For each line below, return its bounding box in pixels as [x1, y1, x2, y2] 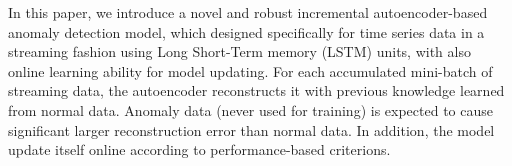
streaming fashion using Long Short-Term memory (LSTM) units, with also [8, 41, 471, 62]
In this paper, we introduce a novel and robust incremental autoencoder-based [8, 2, 488, 22]
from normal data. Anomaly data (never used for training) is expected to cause [8, 99, 493, 120]
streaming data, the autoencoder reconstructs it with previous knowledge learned [8, 80, 505, 101]
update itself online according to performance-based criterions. [8, 139, 391, 160]
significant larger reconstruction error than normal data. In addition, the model [8, 119, 495, 140]
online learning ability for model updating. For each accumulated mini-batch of [8, 60, 493, 81]
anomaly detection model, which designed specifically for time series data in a [8, 21, 485, 42]
